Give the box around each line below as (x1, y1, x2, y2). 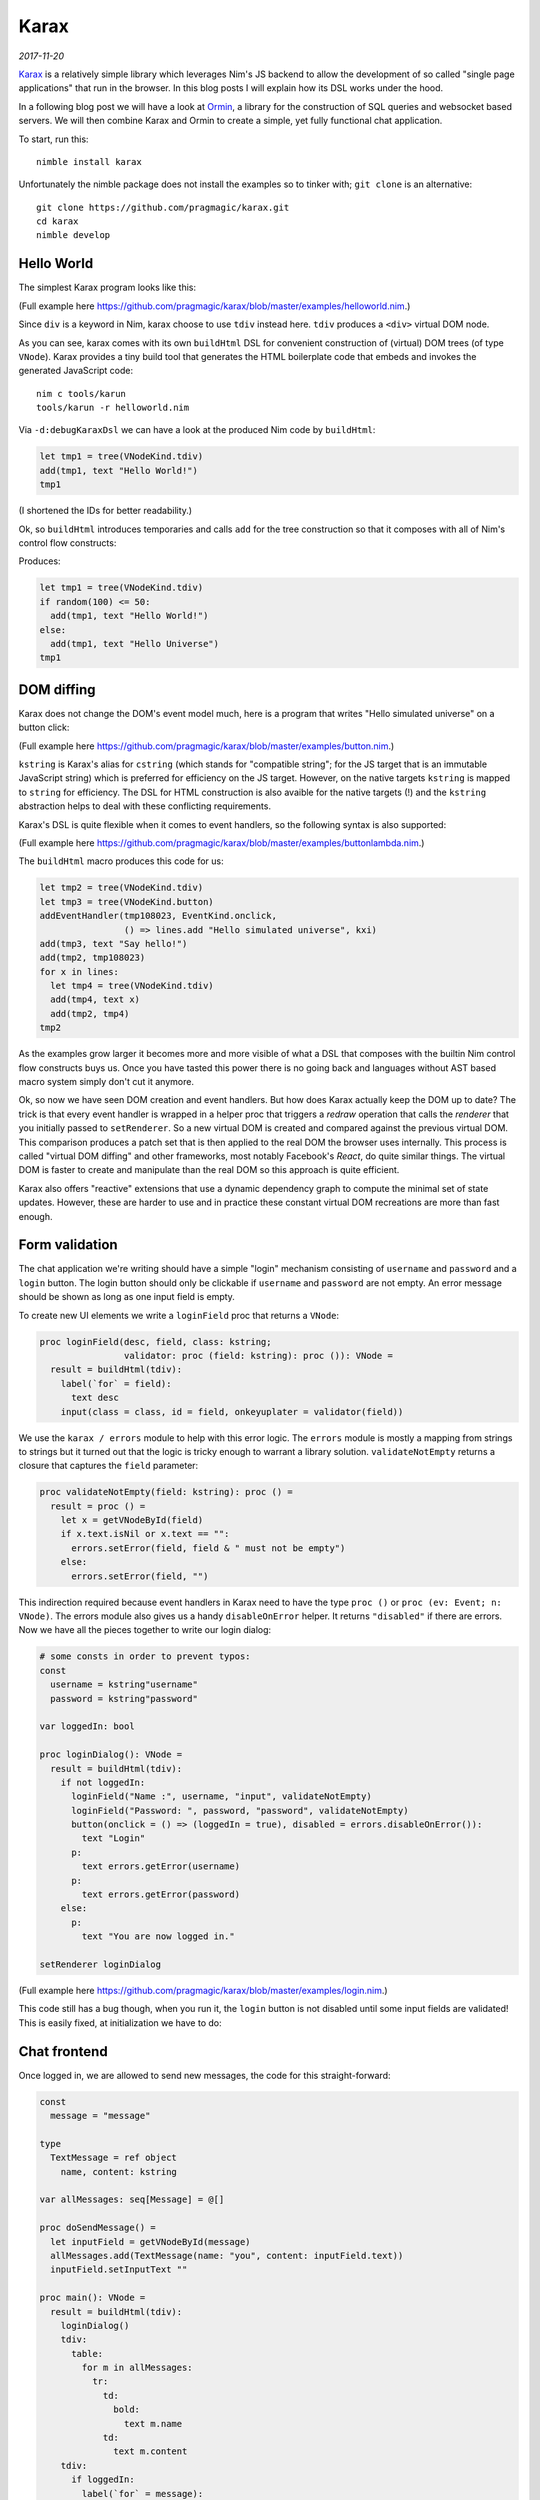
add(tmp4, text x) (50, 994, 140, 1005)
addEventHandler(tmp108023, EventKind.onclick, (39, 910, 277, 922)
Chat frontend (18, 2043, 109, 2060)
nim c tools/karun (36, 388, 127, 399)
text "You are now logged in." (81, 1931, 235, 1942)
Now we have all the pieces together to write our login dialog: (18, 1624, 272, 1636)
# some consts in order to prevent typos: (39, 1651, 251, 1662)
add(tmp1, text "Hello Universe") (50, 638, 220, 649)
